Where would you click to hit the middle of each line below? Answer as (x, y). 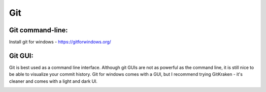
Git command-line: (38, 30)
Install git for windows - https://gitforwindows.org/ (60, 42)
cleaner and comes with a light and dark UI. (53, 81)
